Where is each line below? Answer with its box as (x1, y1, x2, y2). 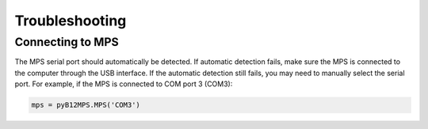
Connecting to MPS (14, 35, 119, 49)
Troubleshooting (14, 12, 127, 29)
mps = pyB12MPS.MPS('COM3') (31, 101, 140, 110)
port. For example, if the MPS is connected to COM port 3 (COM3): (14, 79, 233, 89)
